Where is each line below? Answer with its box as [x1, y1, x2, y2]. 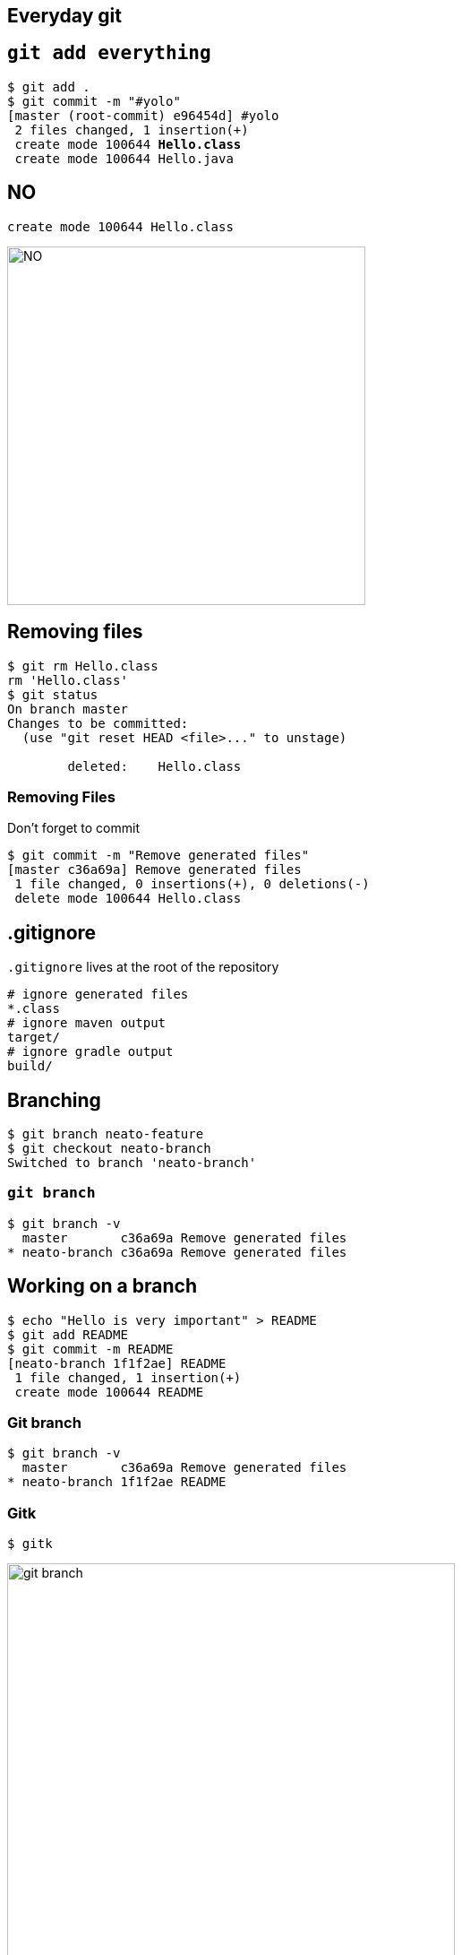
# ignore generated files [7, 987, 189, 1002]
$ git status [7, 687, 98, 702]
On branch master [7, 701, 128, 716]
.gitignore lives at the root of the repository [7, 959, 279, 975]
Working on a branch [7, 1275, 197, 1298]
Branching [7, 1088, 101, 1112]
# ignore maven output [7, 1016, 167, 1031]
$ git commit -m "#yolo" [7, 93, 181, 108]
